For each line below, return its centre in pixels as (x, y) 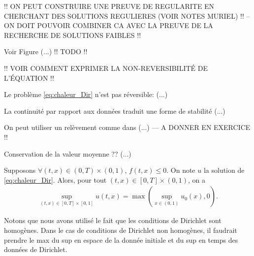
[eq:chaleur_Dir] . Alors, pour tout (55, 179)
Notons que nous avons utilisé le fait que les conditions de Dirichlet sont (113, 220)
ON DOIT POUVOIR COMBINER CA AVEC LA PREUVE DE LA (109, 25)
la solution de (224, 170)
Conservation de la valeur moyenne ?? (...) (68, 153)
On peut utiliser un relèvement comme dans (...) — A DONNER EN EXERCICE (127, 127)
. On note (181, 170)
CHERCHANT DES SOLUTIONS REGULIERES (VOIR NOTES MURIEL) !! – (127, 16)
